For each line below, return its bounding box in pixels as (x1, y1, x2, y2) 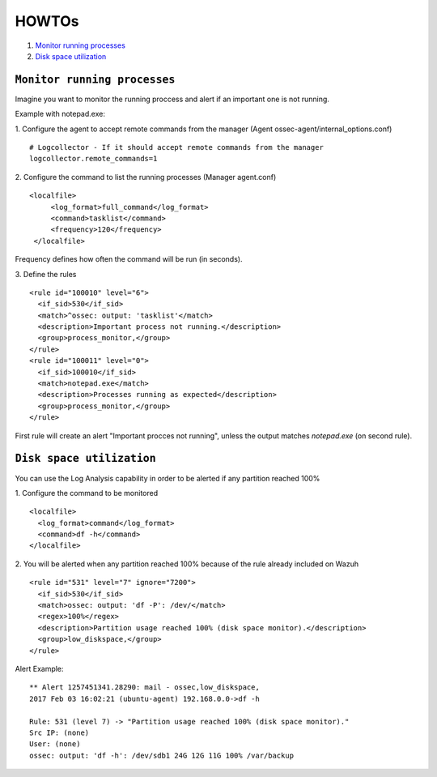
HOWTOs (15, 12, 79, 30)
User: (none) (29, 740, 81, 749)
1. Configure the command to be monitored (15, 488, 159, 497)
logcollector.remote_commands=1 (29, 154, 158, 164)
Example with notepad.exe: (15, 109, 105, 119)
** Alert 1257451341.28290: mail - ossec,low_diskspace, (29, 683, 261, 692)
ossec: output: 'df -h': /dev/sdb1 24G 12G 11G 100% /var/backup (29, 750, 295, 760)
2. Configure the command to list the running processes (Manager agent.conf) (15, 172, 277, 181)
